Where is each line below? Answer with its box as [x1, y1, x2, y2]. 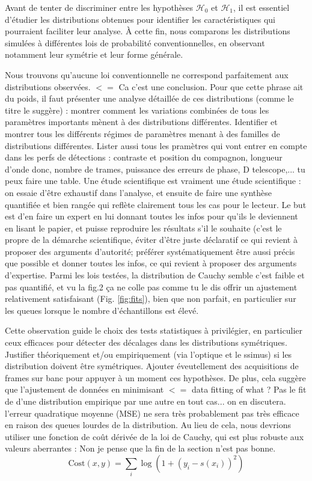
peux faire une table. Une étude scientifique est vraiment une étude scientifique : [5, 174, 301, 187]
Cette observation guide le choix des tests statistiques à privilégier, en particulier [5, 324, 302, 337]
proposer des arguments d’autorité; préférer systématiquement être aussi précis [5, 245, 295, 257]
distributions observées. [5, 80, 91, 93]
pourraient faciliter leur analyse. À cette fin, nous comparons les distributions [5, 25, 290, 37]
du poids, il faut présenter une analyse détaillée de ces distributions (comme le [5, 92, 294, 105]
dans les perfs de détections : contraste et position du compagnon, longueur [5, 151, 283, 164]
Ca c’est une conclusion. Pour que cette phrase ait [118, 80, 304, 93]
